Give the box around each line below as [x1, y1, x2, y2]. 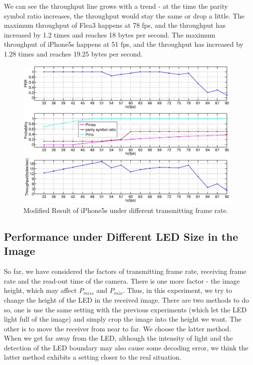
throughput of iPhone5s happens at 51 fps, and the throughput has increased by [4, 39, 243, 49]
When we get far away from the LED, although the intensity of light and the [4, 333, 233, 343]
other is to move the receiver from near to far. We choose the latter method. [4, 323, 232, 333]
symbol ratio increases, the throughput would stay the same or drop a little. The [4, 10, 245, 20]
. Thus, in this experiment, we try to [123, 285, 232, 295]
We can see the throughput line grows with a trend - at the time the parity [4, 1, 228, 11]
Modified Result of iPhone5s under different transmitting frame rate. [23, 205, 228, 215]
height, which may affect [4, 285, 77, 295]
